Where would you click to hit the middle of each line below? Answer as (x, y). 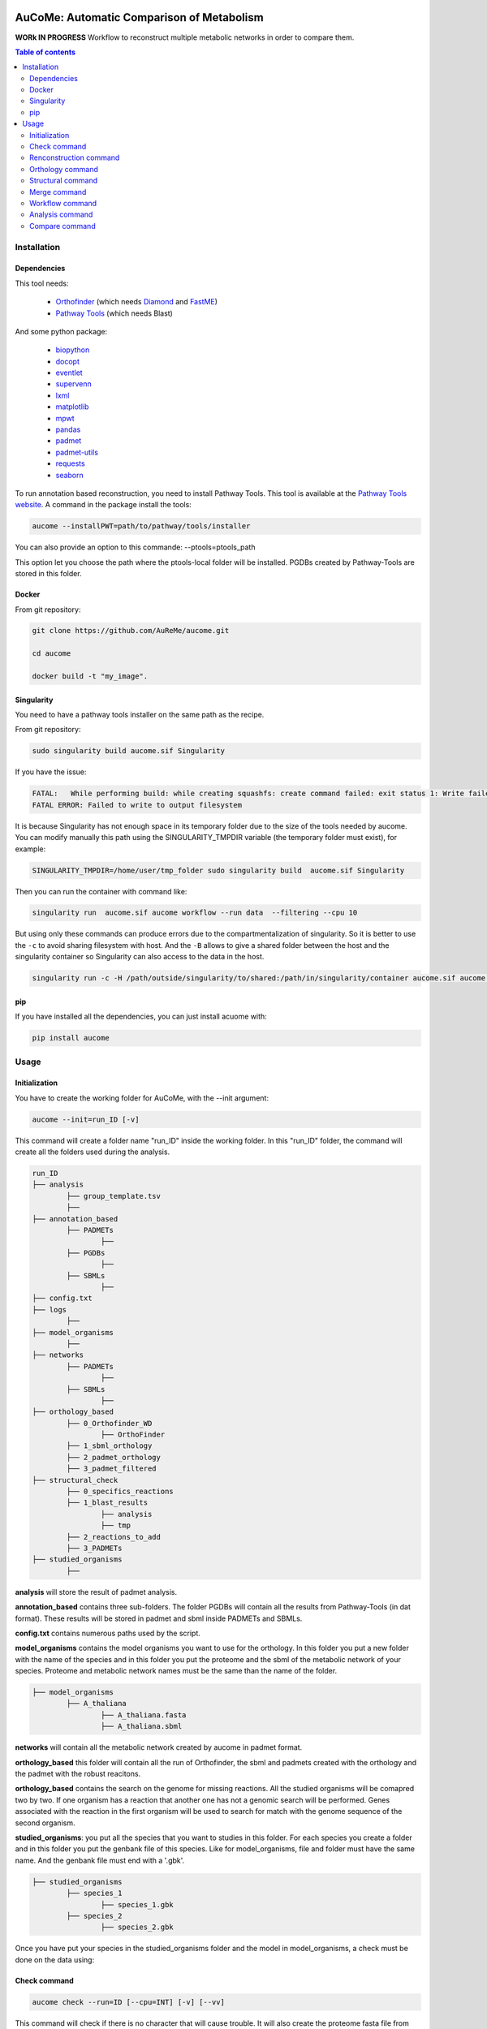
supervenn (74, 384)
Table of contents (45, 52)
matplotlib (72, 407)
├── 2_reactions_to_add (114, 1537)
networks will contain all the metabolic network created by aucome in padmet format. (159, 1747)
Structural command (64, 181)
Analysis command (61, 214)
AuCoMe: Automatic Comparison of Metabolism (139, 17)
